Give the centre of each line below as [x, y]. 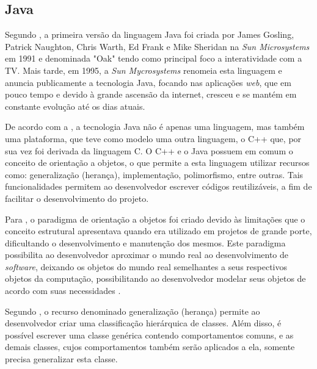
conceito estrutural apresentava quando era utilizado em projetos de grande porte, [158, 231]
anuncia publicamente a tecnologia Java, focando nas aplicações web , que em [148, 82]
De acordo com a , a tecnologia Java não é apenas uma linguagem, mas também [155, 127]
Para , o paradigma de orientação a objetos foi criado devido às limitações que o [155, 219]
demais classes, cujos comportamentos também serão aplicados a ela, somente [150, 347]
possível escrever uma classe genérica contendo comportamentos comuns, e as [149, 335]
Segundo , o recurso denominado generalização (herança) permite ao [133, 311]
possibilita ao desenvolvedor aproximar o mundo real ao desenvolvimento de [147, 255]
